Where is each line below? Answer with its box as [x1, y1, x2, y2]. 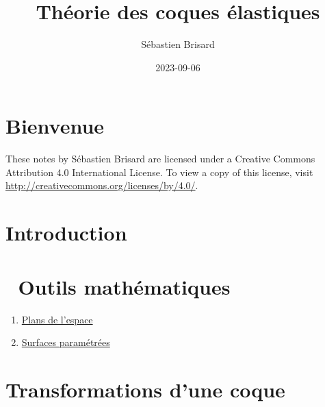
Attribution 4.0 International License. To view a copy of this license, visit [5, 164, 313, 179]
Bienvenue [5, 112, 105, 140]
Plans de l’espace [21, 312, 93, 326]
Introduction [5, 219, 127, 247]
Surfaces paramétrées [21, 335, 110, 349]
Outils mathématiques [18, 272, 231, 300]
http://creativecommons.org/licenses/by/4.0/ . [5, 178, 198, 193]
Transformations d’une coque [5, 375, 285, 403]
